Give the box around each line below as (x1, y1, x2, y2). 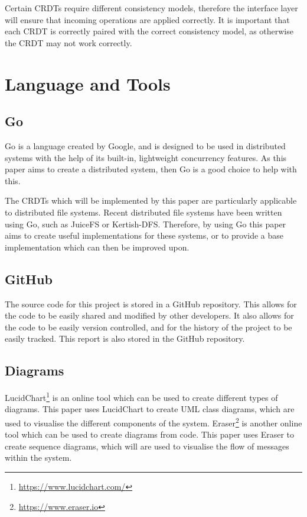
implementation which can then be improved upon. (5, 240, 190, 253)
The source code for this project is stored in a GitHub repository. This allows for (5, 297, 297, 310)
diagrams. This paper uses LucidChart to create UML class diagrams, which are (5, 403, 295, 415)
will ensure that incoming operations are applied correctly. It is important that (5, 13, 290, 25)
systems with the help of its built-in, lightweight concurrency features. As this (5, 151, 287, 163)
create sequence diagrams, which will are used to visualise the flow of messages (5, 439, 289, 452)
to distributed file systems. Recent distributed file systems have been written (5, 205, 282, 218)
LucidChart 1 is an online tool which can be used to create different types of (5, 390, 278, 403)
